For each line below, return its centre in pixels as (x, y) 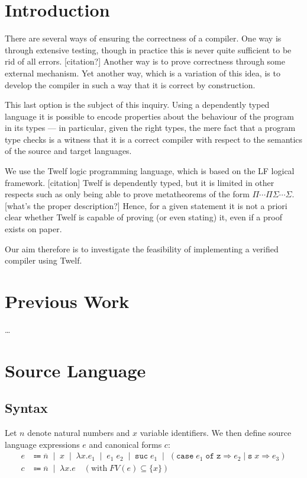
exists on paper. (33, 229)
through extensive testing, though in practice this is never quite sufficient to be (148, 49)
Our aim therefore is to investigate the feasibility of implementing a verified (142, 248)
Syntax (26, 408)
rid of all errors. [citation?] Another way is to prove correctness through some (145, 61)
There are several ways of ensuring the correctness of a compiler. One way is (143, 38)
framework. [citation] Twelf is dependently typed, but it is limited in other (140, 182)
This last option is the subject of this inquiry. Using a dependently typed (137, 105)
